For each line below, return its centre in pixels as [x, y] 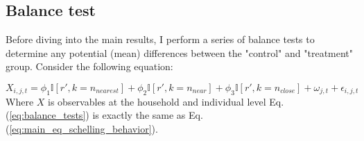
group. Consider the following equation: [89, 66]
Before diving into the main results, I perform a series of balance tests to [160, 39]
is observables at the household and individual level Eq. [166, 101]
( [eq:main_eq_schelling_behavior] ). [82, 128]
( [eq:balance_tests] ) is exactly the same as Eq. [104, 115]
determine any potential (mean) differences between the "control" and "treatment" [180, 52]
